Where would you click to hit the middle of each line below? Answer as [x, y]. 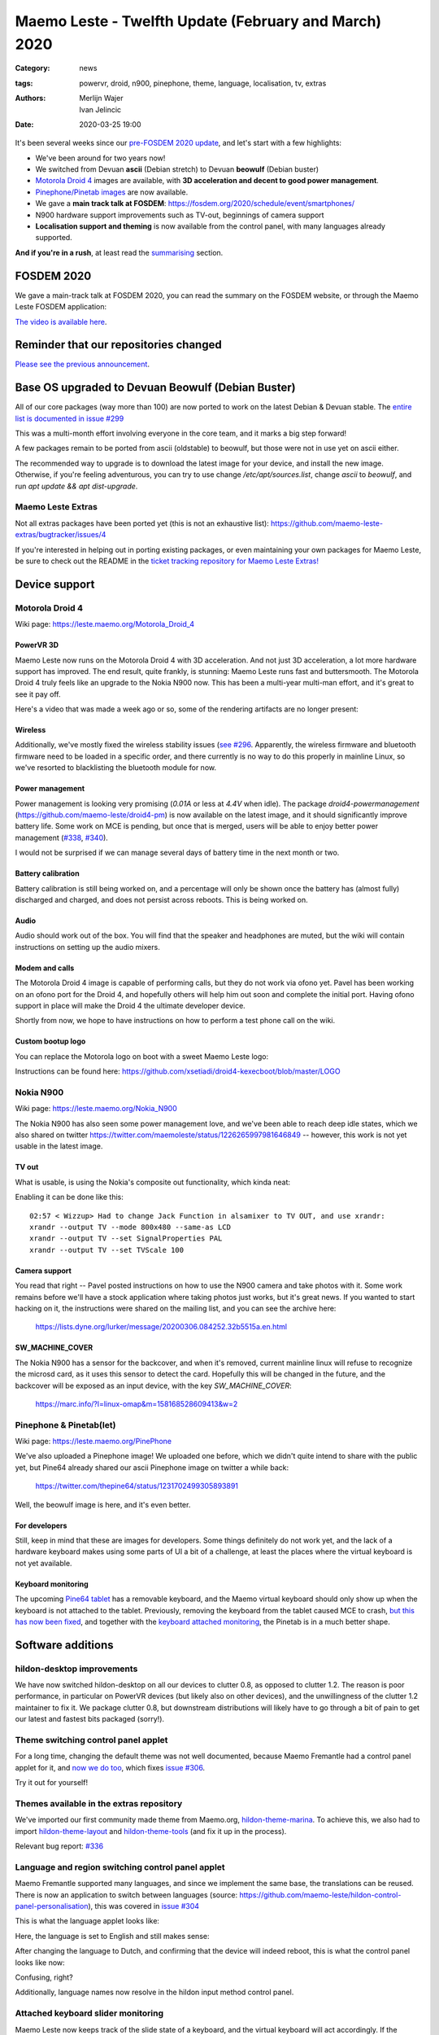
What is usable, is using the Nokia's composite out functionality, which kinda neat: [153, 1182]
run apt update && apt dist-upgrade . [76, 486]
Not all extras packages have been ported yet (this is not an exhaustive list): [142, 523]
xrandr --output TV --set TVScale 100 [107, 1250]
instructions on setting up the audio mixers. [87, 947]
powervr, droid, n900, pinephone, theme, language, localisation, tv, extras [203, 83]
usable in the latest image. [59, 1146]
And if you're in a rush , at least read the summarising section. [119, 252]
